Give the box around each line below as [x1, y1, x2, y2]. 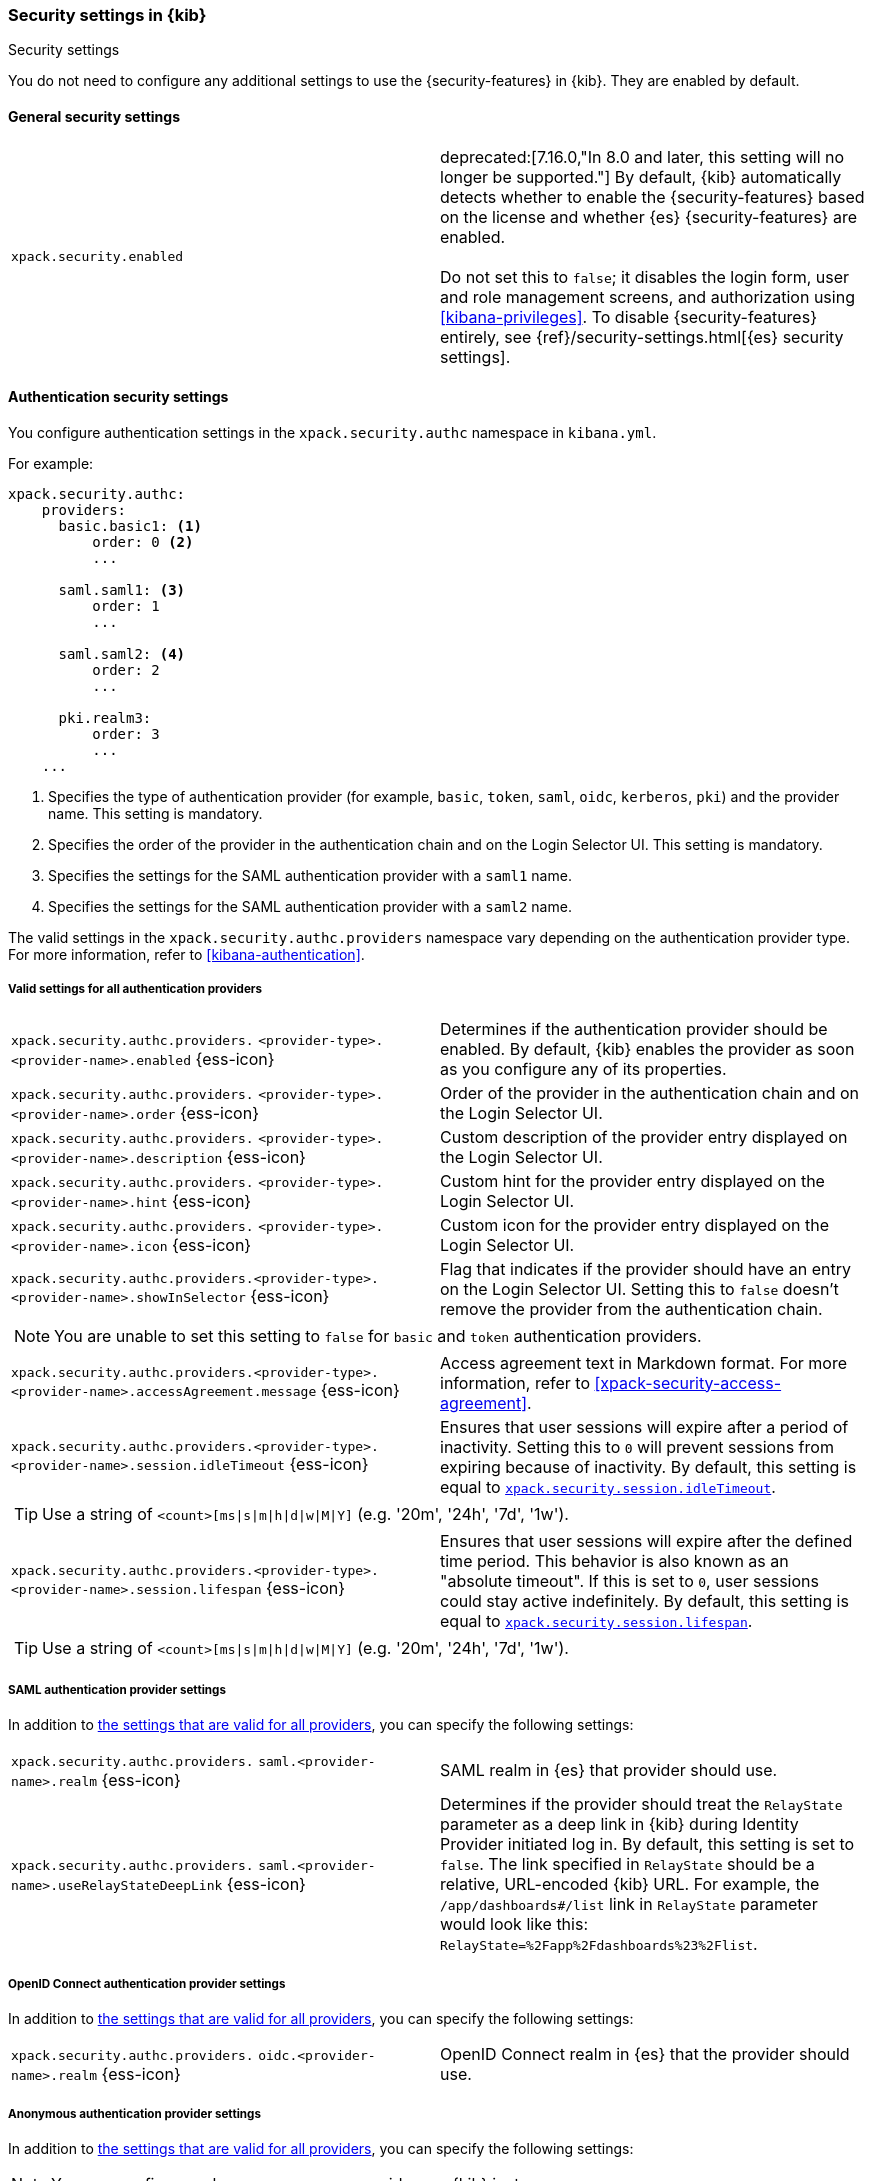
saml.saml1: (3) [58, 581, 186, 598]
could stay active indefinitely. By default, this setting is [440, 1590, 849, 1611]
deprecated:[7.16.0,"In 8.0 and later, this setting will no [440, 146, 845, 167]
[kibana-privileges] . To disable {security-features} [440, 306, 817, 327]
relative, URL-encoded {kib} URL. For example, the [440, 1874, 820, 1895]
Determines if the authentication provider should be [440, 1018, 828, 1039]
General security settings [8, 107, 180, 125]
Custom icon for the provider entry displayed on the [440, 1214, 829, 1235]
